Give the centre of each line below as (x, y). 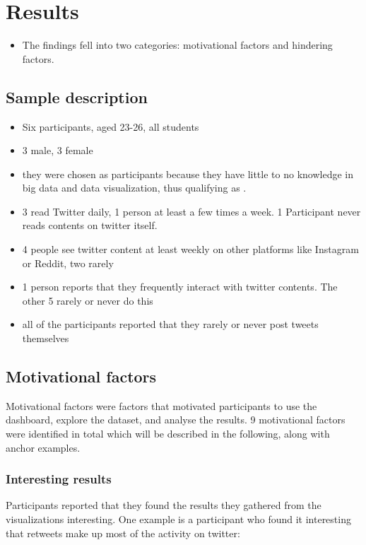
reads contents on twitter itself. (90, 225)
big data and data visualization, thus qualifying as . (134, 188)
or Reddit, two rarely (68, 263)
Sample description (77, 96)
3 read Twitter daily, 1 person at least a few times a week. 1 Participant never (191, 211)
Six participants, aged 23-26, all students (111, 126)
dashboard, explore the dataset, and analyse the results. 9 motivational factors (176, 420)
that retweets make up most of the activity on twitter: (123, 533)
